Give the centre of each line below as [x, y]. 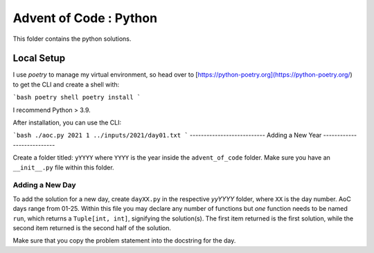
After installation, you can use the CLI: [67, 123]
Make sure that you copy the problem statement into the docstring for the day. [124, 241]
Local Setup [39, 58]
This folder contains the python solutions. [72, 39]
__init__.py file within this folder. [63, 167]
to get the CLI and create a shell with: [66, 84]
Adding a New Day [44, 185]
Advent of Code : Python [85, 18]
